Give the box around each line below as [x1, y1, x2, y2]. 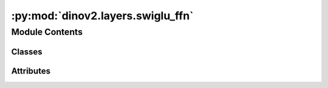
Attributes [11, 66, 51, 76]
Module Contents [11, 27, 83, 37]
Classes [11, 46, 43, 57]
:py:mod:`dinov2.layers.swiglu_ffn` [11, 9, 194, 22]
